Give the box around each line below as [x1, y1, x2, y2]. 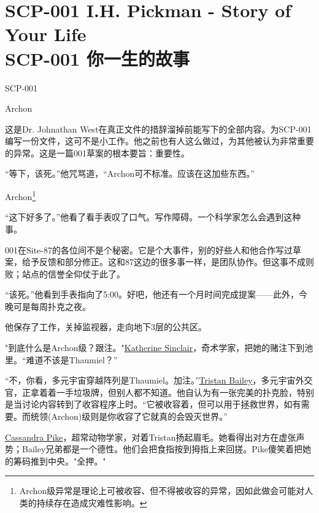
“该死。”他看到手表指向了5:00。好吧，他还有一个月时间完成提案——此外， [5, 288, 299, 301]
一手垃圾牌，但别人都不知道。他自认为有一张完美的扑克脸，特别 [56, 385, 314, 398]
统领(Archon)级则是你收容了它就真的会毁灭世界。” [30, 410, 228, 423]
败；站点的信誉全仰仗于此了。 [5, 267, 125, 280]
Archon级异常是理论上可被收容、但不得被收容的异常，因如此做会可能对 [19, 484, 305, 497]
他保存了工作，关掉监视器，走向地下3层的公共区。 [5, 320, 207, 333]
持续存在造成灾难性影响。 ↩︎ [36, 496, 147, 509]
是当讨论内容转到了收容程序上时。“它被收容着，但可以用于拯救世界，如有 [5, 398, 301, 411]
